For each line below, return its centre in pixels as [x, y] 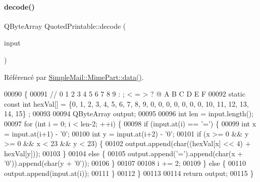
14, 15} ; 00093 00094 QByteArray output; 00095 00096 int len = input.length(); [129, 113]
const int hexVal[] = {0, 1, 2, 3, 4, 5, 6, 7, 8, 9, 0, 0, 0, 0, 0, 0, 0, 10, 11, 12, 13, [126, 103]
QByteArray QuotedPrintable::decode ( [65, 26]
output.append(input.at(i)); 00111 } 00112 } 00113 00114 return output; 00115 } [129, 173]
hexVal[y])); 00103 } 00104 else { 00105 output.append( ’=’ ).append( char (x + [124, 153]
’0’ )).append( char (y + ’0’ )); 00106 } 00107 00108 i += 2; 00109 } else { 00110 [125, 163]
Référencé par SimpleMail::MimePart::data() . [74, 77]
